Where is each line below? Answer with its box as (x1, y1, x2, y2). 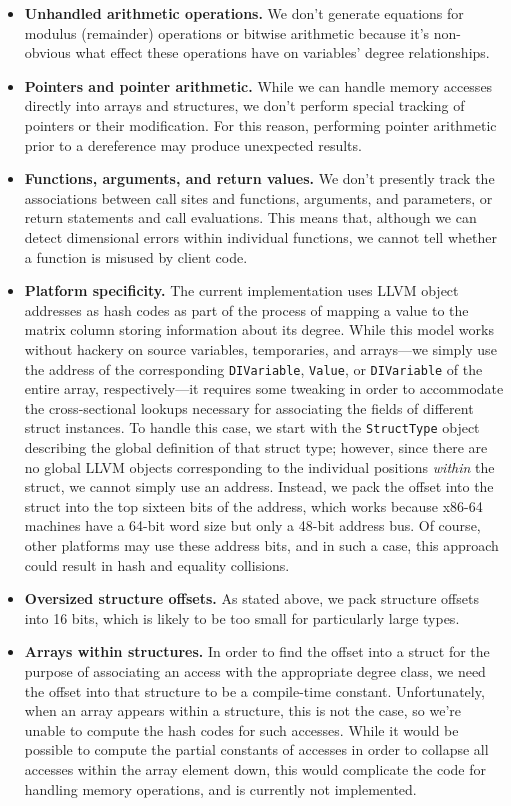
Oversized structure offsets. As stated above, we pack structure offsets (24, 588, 479, 609)
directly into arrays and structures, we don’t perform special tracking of (24, 95, 465, 116)
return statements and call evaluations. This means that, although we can (24, 207, 477, 228)
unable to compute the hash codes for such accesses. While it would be (24, 719, 459, 740)
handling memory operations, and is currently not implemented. (24, 778, 417, 799)
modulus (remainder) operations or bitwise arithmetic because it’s (24, 22, 430, 43)
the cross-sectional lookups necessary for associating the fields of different (24, 397, 474, 418)
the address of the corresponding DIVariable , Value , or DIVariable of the (24, 358, 483, 379)
